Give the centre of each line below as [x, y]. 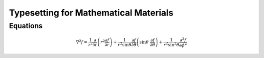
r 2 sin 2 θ [171, 44]
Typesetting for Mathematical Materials [91, 13]
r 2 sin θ [124, 44]
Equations [26, 26]
